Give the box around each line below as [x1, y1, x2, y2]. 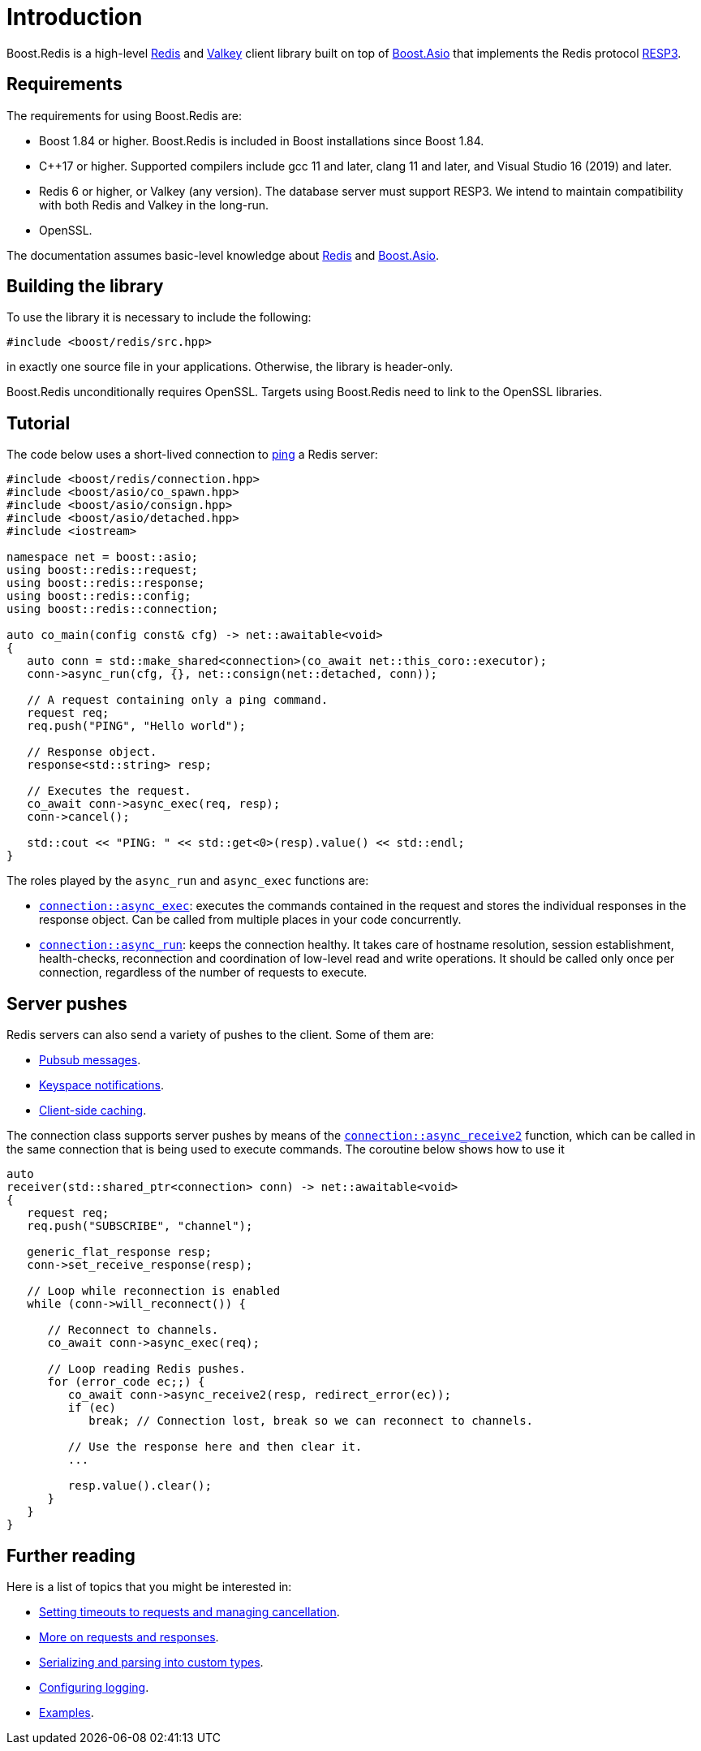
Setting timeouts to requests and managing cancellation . [39, 1604, 340, 1619]
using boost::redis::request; [6, 563, 199, 577]
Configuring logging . [39, 1680, 149, 1694]
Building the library [6, 276, 164, 297]
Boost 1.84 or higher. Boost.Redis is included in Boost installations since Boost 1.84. [39, 133, 484, 148]
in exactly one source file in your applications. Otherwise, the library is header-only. [6, 360, 454, 374]
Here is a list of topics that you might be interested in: [6, 1579, 292, 1594]
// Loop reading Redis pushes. [47, 1362, 247, 1376]
